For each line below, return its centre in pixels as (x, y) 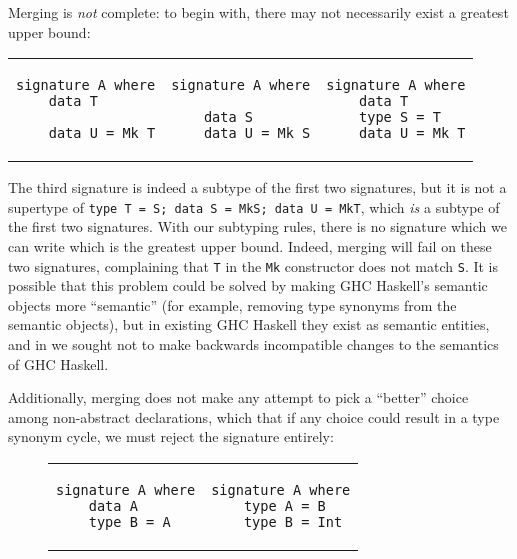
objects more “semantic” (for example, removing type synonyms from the (232, 304)
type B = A (129, 522)
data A (113, 506)
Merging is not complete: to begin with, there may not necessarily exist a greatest (258, 12)
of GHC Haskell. (58, 363)
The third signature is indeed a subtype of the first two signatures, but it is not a (257, 187)
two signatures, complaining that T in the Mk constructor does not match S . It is (253, 265)
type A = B (284, 506)
